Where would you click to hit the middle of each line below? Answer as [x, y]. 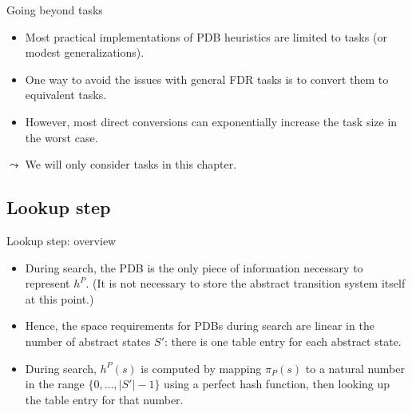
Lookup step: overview [61, 240]
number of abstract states [88, 341]
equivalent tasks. [66, 95]
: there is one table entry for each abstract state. [283, 341]
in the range [55, 384]
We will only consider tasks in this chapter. [131, 164]
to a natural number [355, 368]
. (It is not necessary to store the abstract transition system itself [246, 283]
